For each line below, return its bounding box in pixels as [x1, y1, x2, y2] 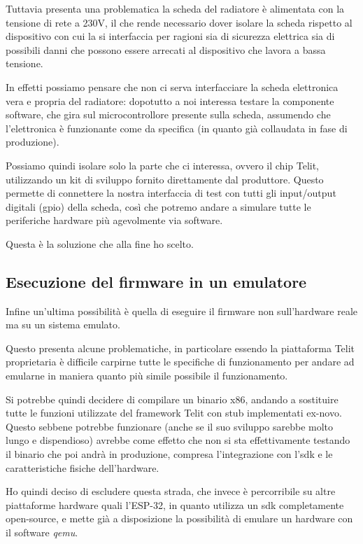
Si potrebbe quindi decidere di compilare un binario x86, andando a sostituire [6, 391, 339, 406]
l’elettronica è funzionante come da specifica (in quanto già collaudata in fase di [6, 120, 348, 135]
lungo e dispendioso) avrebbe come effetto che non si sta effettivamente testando [6, 433, 350, 447]
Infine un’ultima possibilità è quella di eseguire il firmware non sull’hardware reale [6, 303, 358, 318]
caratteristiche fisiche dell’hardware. [6, 460, 159, 475]
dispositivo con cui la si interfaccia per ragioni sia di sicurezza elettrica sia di [6, 29, 335, 43]
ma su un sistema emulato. [6, 317, 120, 332]
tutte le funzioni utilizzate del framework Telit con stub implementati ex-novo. [6, 405, 342, 420]
